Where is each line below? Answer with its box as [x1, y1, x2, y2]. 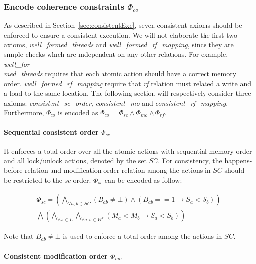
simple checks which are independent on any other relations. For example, [4, 49, 228, 59]
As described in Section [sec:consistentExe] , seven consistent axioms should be [4, 20, 242, 30]
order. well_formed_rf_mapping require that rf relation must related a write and [4, 78, 251, 88]
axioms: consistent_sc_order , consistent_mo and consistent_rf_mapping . [4, 97, 228, 107]
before [4, 165, 23, 175]
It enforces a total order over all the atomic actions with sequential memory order [4, 145, 252, 156]
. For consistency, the [158, 155, 222, 165]
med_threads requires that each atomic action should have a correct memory [4, 68, 237, 79]
